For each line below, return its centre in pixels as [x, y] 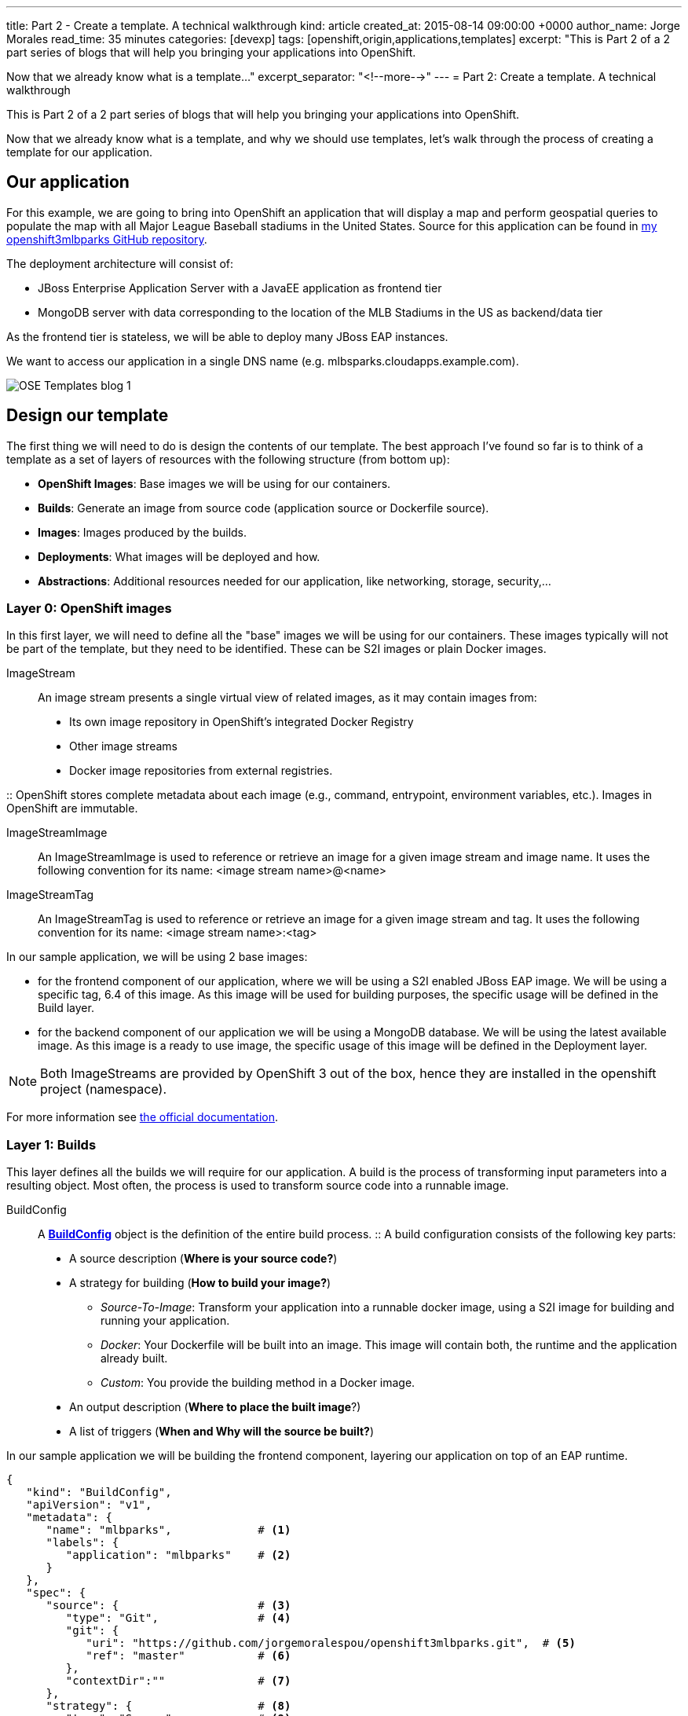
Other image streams [123, 746]
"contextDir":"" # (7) [178, 1681]
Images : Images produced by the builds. [143, 532]
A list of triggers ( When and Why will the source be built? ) [221, 1432]
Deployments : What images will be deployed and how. [179, 556]
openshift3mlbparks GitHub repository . [107, 239]
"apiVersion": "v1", [89, 1505]
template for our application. [79, 152]
